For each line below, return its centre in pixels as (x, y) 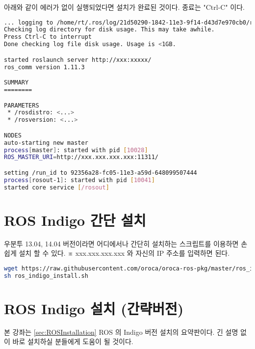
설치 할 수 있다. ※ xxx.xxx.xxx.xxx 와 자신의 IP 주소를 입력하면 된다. (124, 253)
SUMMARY (16, 83)
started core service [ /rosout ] (57, 187)
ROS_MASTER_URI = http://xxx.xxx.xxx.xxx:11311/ (81, 157)
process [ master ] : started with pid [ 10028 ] (76, 150)
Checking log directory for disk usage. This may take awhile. (109, 30)
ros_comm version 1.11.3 (44, 67)
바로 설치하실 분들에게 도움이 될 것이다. (73, 341)
